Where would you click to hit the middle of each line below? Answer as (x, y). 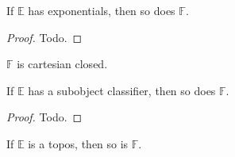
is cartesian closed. (62, 64)
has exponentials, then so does (102, 10)
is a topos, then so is (78, 143)
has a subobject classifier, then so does (122, 90)
